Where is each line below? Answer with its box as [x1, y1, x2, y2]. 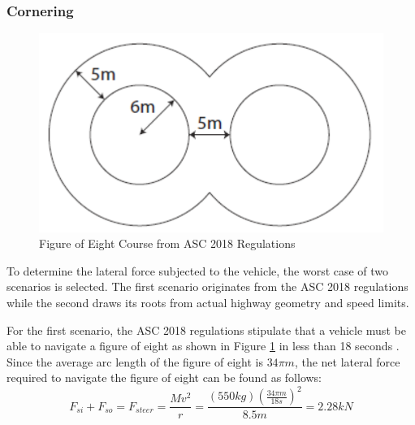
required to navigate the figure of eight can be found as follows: [6, 369, 322, 386]
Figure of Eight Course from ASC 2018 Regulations [39, 235, 296, 252]
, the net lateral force [294, 353, 400, 370]
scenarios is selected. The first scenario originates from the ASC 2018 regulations [6, 278, 409, 295]
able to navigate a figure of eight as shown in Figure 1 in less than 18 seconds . [6, 337, 400, 354]
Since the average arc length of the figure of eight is [6, 353, 263, 370]
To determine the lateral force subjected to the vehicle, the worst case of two [6, 262, 389, 279]
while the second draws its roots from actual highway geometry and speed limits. [6, 294, 409, 311]
